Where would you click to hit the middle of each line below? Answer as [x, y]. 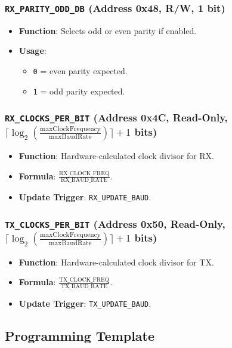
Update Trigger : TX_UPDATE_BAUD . [85, 303]
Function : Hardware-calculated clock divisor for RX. [117, 155]
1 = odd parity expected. [79, 91]
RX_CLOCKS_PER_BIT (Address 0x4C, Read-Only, [116, 117]
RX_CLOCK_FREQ [84, 174]
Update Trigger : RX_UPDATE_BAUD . [85, 197]
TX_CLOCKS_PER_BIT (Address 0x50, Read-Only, [115, 223]
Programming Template [80, 336]
